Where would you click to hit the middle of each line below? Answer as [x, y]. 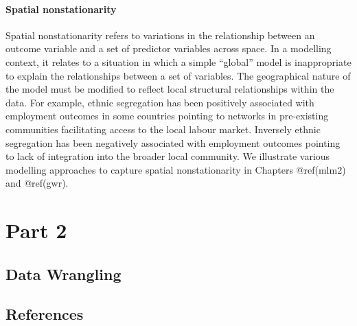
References [45, 314]
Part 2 [36, 230]
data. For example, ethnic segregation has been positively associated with [160, 102]
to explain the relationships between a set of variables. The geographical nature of [178, 75]
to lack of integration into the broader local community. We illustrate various [168, 156]
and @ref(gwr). [37, 183]
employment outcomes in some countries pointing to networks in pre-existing [167, 116]
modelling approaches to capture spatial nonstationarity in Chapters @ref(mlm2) [176, 169]
